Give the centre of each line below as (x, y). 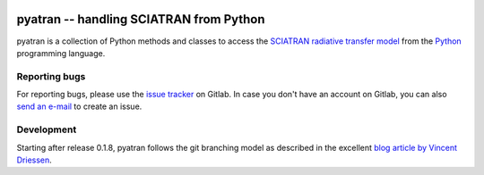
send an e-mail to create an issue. (79, 106)
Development (47, 129)
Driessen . (35, 160)
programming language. (61, 53)
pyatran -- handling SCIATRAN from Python (141, 19)
